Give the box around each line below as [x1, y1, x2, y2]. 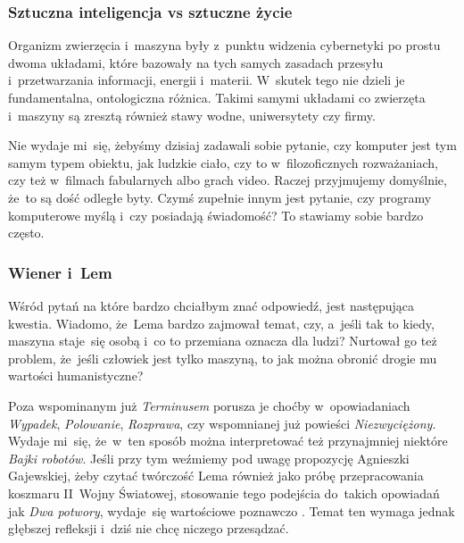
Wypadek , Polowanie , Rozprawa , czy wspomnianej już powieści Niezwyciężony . [8, 414, 436, 432]
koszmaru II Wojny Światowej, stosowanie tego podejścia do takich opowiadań [8, 483, 440, 502]
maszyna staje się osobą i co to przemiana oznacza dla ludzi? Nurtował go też [8, 331, 437, 350]
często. [8, 223, 45, 242]
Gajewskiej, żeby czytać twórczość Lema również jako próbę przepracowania [8, 466, 424, 485]
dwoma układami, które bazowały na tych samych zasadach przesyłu [8, 53, 384, 71]
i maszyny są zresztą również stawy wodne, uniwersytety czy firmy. [8, 105, 376, 124]
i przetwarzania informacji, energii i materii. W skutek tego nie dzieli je [8, 71, 405, 89]
